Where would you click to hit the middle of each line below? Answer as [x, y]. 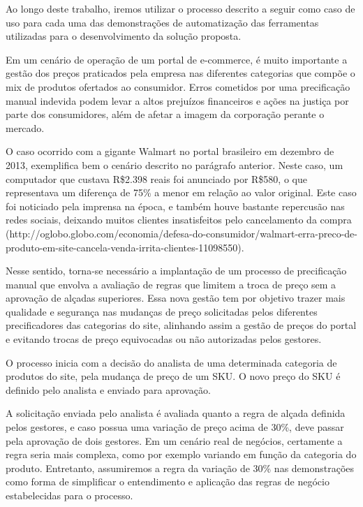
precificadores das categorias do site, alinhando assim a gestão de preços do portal [181, 325]
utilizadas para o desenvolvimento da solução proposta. [124, 36]
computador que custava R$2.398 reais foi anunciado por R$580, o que [156, 178]
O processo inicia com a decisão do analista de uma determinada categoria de [171, 362]
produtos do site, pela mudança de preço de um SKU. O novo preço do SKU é [173, 376]
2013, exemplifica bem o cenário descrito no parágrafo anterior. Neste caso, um [175, 164]
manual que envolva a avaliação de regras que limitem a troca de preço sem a [171, 284]
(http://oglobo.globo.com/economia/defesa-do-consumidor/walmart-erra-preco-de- [181, 233]
